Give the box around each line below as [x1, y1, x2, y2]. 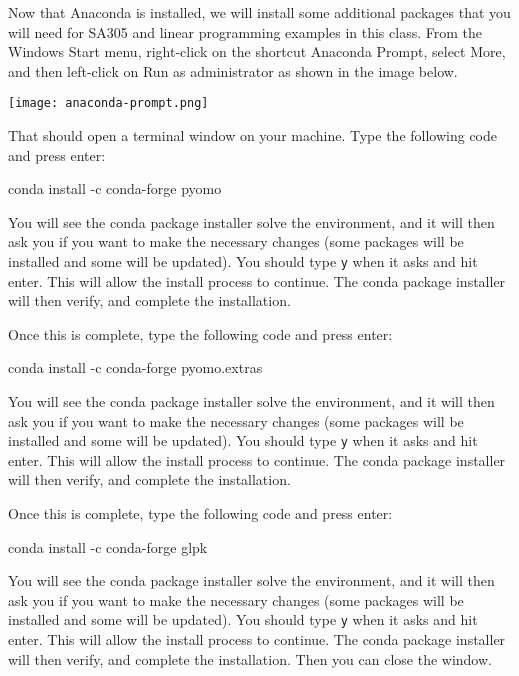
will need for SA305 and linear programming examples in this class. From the [8, 21, 482, 42]
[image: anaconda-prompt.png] [8, 96, 209, 111]
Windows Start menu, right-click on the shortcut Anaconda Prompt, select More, [8, 41, 506, 62]
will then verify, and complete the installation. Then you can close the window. [8, 648, 492, 669]
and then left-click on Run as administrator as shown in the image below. [8, 60, 458, 81]
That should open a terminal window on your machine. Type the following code [8, 125, 498, 146]
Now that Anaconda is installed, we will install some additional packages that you [8, 2, 511, 22]
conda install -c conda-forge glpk [8, 536, 208, 557]
